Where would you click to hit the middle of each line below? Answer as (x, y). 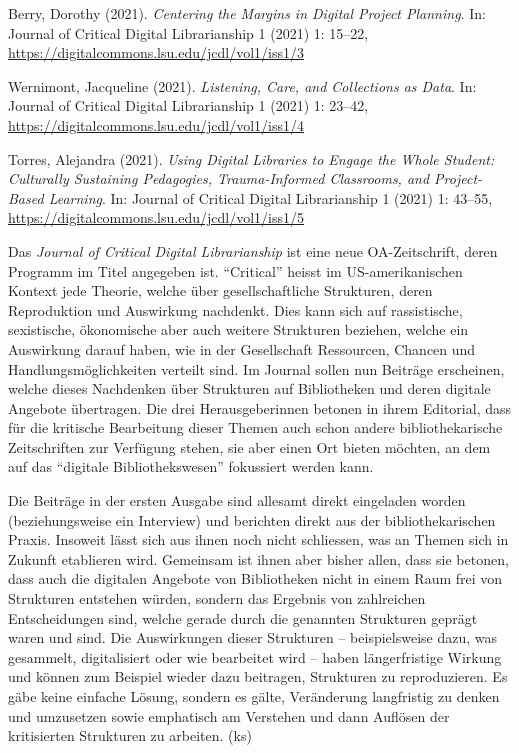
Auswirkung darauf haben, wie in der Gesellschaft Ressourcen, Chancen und (242, 348)
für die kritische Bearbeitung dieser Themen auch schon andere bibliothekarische (255, 427)
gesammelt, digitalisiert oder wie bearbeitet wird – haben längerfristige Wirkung (255, 656)
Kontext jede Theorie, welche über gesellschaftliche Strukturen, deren (220, 290)
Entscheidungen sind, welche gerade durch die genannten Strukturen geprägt (243, 617)
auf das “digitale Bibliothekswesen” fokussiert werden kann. (191, 466)
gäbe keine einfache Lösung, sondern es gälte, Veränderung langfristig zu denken (254, 696)
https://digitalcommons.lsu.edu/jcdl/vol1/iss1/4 (156, 124)
